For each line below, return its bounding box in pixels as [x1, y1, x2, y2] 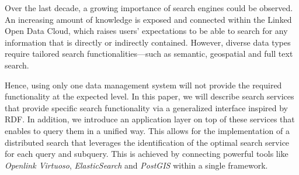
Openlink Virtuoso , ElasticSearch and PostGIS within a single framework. [5, 159, 268, 171]
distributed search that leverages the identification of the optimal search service [5, 136, 290, 148]
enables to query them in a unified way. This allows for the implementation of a [5, 124, 290, 136]
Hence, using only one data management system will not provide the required [5, 78, 282, 91]
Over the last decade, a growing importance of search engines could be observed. [5, 2, 293, 13]
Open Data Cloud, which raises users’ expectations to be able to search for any [5, 25, 288, 37]
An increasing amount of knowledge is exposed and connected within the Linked [5, 13, 292, 25]
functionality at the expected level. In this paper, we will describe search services [5, 90, 294, 102]
